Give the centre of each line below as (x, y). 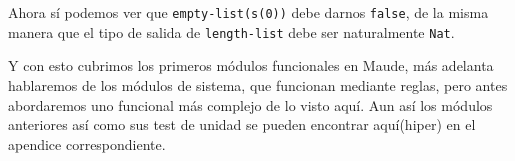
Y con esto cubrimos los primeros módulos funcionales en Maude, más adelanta (251, 65)
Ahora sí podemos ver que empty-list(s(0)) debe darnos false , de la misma (248, 12)
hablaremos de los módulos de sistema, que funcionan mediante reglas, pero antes (258, 84)
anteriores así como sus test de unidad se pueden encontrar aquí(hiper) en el (242, 124)
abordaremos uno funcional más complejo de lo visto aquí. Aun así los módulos (250, 104)
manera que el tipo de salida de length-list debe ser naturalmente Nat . (231, 31)
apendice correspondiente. (87, 143)
